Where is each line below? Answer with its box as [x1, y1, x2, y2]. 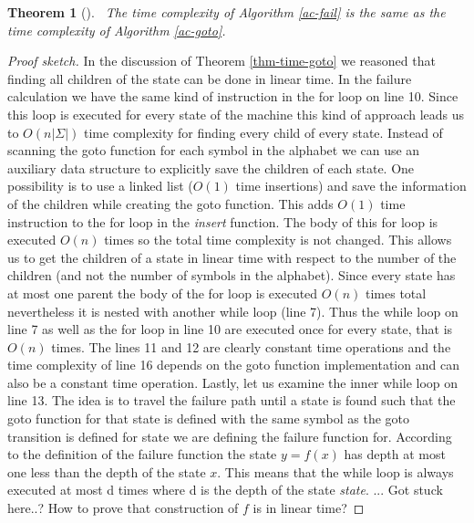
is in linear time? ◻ [252, 498, 365, 518]
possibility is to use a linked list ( [7, 176, 193, 195]
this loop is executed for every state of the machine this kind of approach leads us [7, 104, 465, 123]
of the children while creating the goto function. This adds [7, 194, 334, 213]
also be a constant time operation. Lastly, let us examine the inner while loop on [7, 372, 459, 392]
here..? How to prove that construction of [7, 498, 239, 518]
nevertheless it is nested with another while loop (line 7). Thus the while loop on [7, 301, 459, 320]
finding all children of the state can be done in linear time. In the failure [7, 68, 412, 88]
